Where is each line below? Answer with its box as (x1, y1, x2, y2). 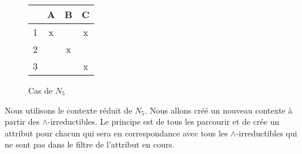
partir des (5, 115, 40, 128)
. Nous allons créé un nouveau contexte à (145, 104, 293, 116)
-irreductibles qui (236, 126, 297, 139)
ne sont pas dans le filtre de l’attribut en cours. (5, 138, 175, 150)
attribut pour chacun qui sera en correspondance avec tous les (5, 126, 228, 139)
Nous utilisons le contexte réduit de (5, 104, 132, 116)
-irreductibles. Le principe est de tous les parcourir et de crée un (48, 115, 280, 128)
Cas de (28, 84, 53, 96)
